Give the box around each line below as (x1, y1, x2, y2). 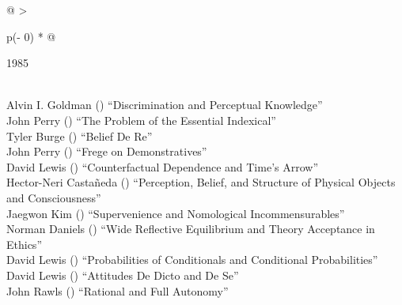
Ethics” (6, 235, 42, 252)
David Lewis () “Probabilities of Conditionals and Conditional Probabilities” (6, 251, 378, 268)
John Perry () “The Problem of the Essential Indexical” (6, 111, 276, 128)
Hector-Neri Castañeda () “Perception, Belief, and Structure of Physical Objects (6, 174, 396, 190)
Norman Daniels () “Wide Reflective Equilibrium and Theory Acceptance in (6, 220, 375, 237)
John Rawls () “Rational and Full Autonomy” (6, 282, 229, 299)
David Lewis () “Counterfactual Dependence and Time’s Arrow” (6, 158, 319, 175)
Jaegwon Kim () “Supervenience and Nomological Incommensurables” (6, 205, 345, 221)
